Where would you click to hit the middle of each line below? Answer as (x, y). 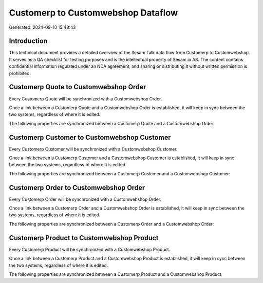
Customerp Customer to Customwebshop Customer (90, 137)
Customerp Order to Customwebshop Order (77, 188)
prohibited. (20, 73)
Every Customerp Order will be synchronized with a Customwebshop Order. (85, 199)
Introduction (28, 41)
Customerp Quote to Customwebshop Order (77, 87)
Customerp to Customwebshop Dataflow (94, 13)
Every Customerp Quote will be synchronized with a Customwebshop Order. (85, 99)
